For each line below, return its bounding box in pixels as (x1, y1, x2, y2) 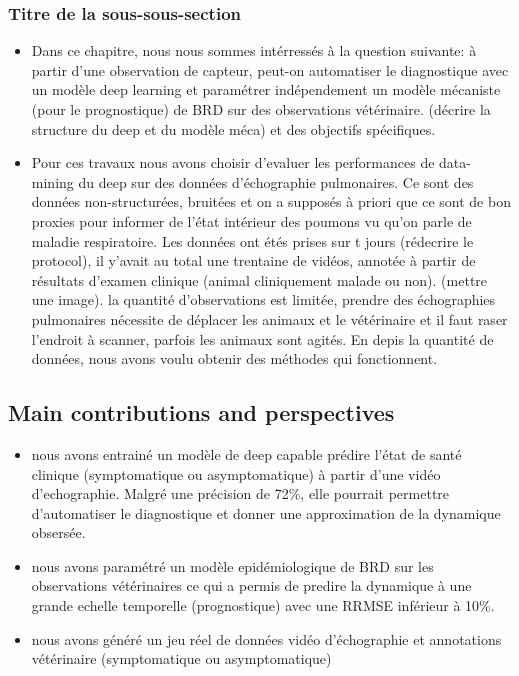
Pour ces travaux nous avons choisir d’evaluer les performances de (31, 152, 435, 173)
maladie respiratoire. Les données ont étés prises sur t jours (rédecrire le (31, 230, 474, 251)
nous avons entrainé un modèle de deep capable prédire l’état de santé (31, 443, 462, 464)
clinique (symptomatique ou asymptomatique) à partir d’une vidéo (31, 463, 441, 484)
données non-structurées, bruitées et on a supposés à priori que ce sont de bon (31, 191, 511, 212)
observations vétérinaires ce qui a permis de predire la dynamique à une (31, 575, 472, 596)
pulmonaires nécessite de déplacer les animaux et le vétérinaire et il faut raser (31, 308, 508, 329)
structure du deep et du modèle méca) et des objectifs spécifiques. (31, 118, 436, 139)
